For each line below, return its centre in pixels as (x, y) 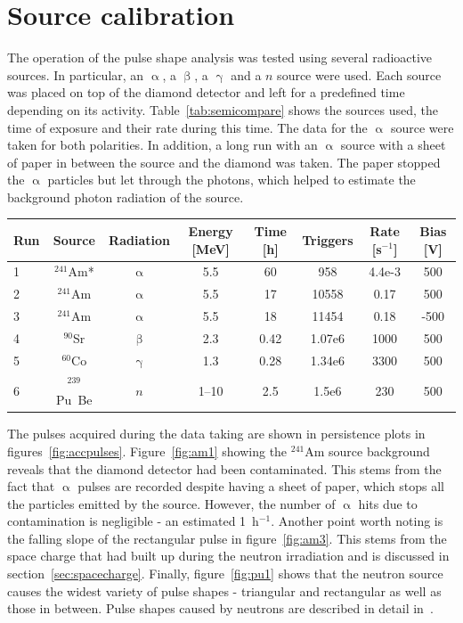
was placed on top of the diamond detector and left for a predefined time (206, 92)
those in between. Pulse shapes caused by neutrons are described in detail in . (220, 608)
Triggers (328, 239)
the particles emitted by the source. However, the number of (171, 503)
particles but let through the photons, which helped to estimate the (231, 180)
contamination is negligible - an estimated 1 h (133, 521)
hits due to (388, 503)
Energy (211, 230)
